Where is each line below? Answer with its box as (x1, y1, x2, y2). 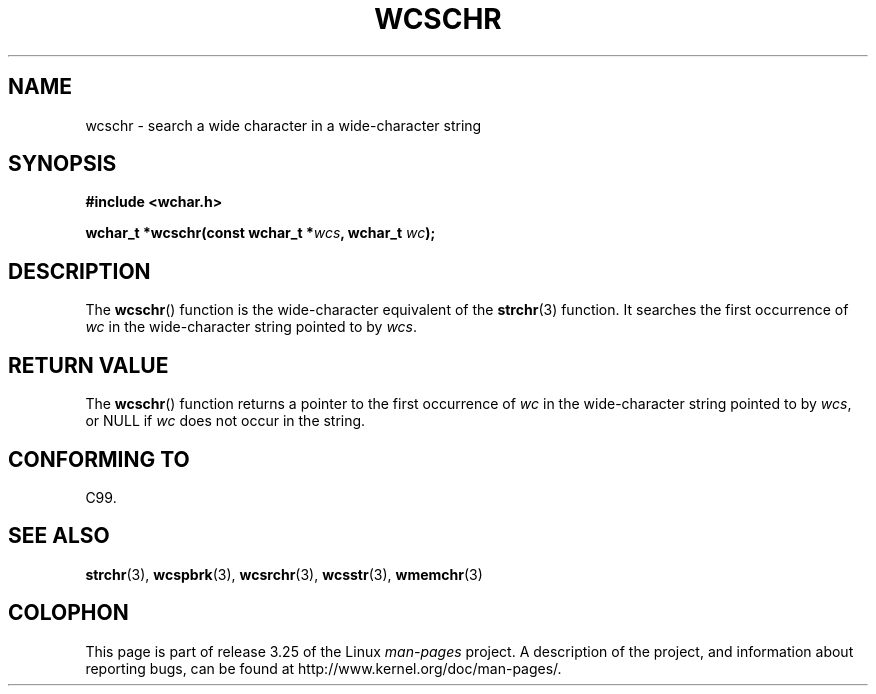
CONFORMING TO (8, 446, 190, 472)
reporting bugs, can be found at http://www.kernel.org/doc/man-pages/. (85, 659, 562, 677)
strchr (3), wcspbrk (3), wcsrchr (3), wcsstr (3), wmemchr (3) (85, 565, 483, 583)
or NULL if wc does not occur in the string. (85, 412, 366, 430)
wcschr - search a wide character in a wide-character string (85, 116, 482, 134)
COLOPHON (8, 600, 129, 626)
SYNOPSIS (8, 151, 117, 177)
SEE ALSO (8, 523, 110, 549)
